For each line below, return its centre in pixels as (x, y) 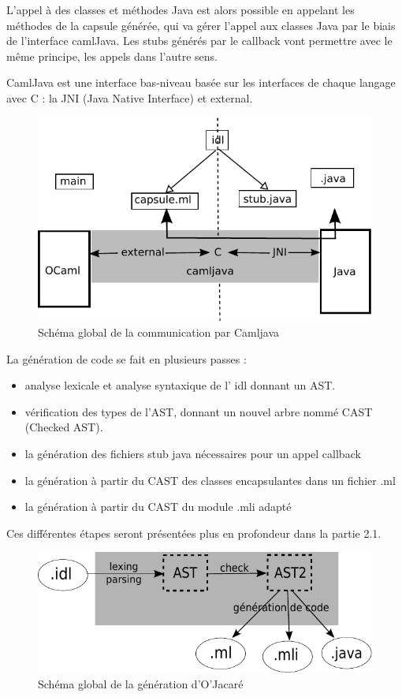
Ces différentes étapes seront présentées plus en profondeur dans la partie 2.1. (194, 533)
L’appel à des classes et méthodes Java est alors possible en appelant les (181, 9)
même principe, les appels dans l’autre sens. (112, 56)
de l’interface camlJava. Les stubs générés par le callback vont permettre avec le (199, 41)
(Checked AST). (64, 427)
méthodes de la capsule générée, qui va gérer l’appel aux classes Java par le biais (201, 25)
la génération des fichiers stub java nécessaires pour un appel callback (193, 453)
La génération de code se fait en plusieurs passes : (127, 358)
